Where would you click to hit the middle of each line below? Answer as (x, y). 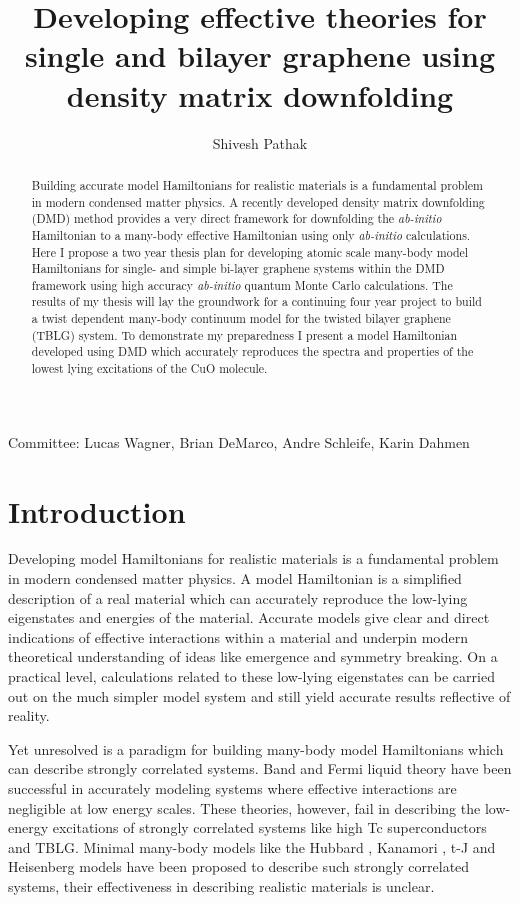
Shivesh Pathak (260, 142)
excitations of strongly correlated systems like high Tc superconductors (269, 827)
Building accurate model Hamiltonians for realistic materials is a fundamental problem (257, 184)
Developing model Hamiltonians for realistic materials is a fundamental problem (253, 558)
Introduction (97, 510)
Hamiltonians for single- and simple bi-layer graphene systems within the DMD (238, 268)
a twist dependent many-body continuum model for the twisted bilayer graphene (241, 318)
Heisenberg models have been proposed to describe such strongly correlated (239, 866)
